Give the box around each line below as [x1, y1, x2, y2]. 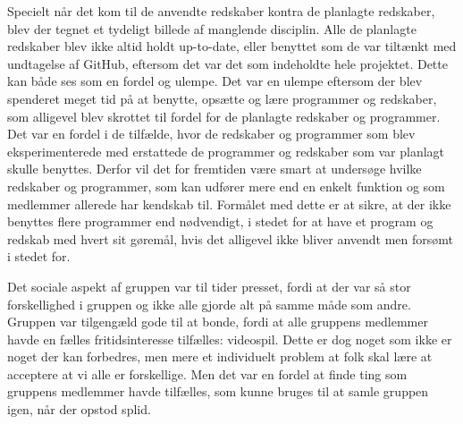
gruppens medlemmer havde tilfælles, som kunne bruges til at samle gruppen [7, 382, 429, 401]
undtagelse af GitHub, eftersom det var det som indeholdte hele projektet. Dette [7, 54, 448, 72]
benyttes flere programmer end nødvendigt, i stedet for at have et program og [7, 212, 434, 231]
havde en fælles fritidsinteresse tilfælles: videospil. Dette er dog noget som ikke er [7, 329, 452, 348]
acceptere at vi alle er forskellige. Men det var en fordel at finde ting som [7, 364, 408, 383]
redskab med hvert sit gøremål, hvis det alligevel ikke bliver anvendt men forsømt [7, 229, 454, 248]
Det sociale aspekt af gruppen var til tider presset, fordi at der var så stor [7, 276, 411, 295]
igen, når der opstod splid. [7, 400, 151, 419]
